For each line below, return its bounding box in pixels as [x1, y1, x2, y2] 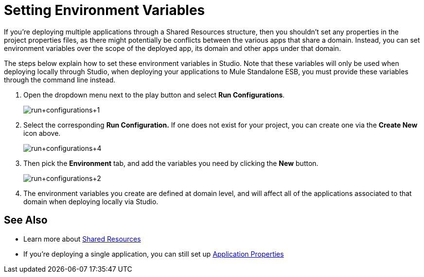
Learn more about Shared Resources [23, 234, 141, 243]
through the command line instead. [4, 75, 116, 84]
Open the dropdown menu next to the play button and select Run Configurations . [23, 90, 285, 99]
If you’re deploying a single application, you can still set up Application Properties [23, 249, 284, 258]
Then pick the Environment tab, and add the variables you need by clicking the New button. [23, 159, 318, 167]
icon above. [23, 129, 61, 137]
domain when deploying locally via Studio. [23, 197, 159, 206]
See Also [4, 214, 48, 227]
